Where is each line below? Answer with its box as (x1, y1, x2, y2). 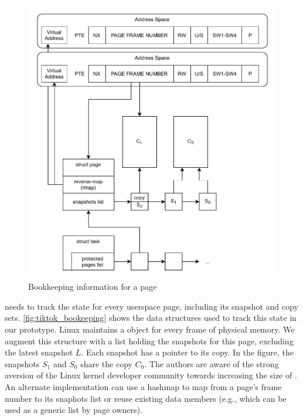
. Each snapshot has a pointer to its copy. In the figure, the (81, 346, 294, 358)
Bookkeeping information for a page (28, 280, 157, 293)
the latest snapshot (5, 346, 73, 358)
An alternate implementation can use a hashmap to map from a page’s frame (5, 380, 282, 392)
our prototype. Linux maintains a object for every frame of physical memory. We (5, 323, 295, 336)
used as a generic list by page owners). (5, 404, 142, 416)
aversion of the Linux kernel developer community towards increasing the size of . (5, 369, 297, 381)
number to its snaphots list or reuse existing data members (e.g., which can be (5, 392, 287, 404)
